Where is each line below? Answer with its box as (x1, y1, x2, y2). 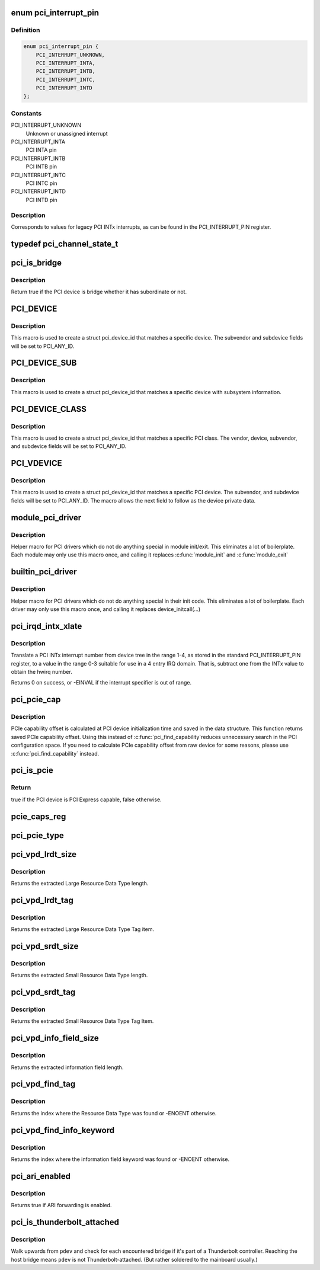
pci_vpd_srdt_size (11, 941, 79, 951)
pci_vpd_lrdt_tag (11, 895, 73, 905)
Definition (11, 26, 40, 34)
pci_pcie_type (11, 830, 65, 840)
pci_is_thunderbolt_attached (11, 1217, 120, 1227)
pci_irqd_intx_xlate (11, 621, 82, 631)
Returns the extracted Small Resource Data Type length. (11, 972, 148, 979)
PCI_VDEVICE (11, 458, 62, 468)
